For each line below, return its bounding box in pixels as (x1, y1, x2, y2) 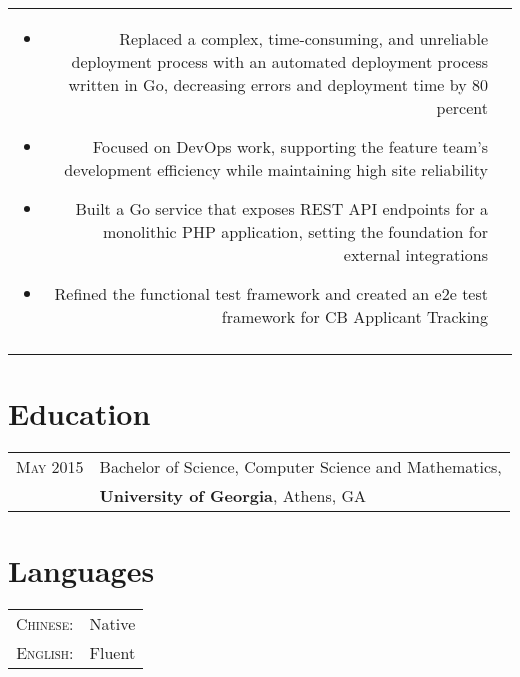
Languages (8, 550, 155, 591)
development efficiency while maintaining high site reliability (64, 158, 488, 181)
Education (8, 393, 151, 434)
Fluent (89, 641, 136, 665)
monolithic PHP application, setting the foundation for (102, 220, 488, 243)
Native (89, 612, 136, 636)
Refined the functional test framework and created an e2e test (54, 282, 488, 305)
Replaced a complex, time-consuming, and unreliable (119, 27, 488, 50)
